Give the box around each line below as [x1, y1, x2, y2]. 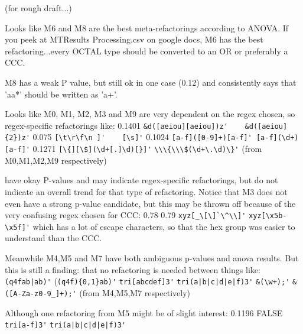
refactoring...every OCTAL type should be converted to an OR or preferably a [5, 44, 288, 57]
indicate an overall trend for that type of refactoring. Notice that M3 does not [5, 185, 288, 197]
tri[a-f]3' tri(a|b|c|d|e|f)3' [5, 321, 126, 330]
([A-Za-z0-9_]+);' [5, 289, 77, 298]
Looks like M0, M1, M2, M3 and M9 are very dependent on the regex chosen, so [5, 108, 295, 120]
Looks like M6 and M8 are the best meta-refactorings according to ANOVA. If [5, 21, 289, 34]
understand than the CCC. [5, 232, 102, 244]
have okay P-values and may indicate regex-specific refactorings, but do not [5, 174, 278, 186]
